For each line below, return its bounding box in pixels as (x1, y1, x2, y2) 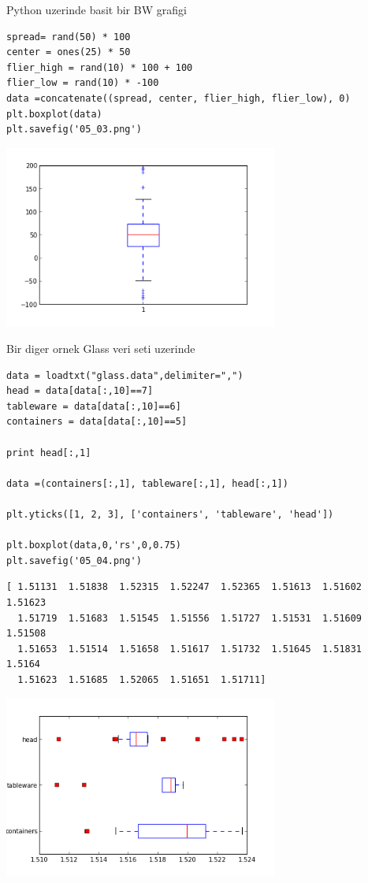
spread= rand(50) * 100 (6, 31, 131, 43)
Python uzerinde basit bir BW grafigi (6, 2, 187, 17)
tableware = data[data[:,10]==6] (6, 400, 181, 412)
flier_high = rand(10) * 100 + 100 (6, 61, 193, 73)
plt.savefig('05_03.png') (6, 124, 142, 135)
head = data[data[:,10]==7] (6, 385, 154, 397)
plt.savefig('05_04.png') (6, 555, 142, 566)
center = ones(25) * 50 (6, 46, 131, 58)
